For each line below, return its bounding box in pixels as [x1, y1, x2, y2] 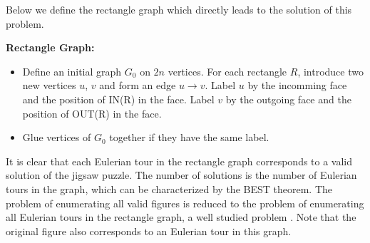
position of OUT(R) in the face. [22, 105, 162, 120]
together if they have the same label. [109, 130, 269, 145]
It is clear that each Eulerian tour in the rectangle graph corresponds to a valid [6, 153, 353, 168]
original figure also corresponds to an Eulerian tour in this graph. [6, 223, 292, 238]
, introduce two [297, 63, 364, 78]
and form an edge [99, 78, 176, 93]
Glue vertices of [22, 130, 91, 145]
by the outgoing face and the [225, 91, 351, 106]
